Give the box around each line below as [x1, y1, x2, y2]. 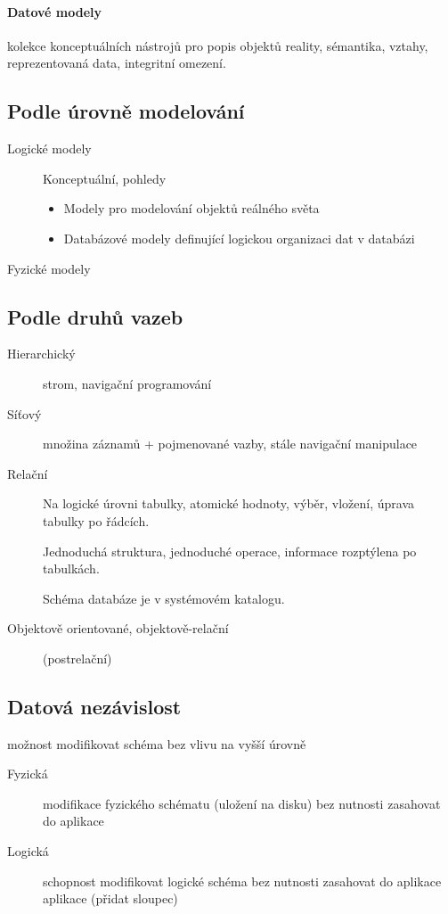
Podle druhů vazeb [7, 302, 183, 330]
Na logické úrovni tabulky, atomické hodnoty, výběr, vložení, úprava [43, 494, 415, 513]
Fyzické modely [7, 259, 91, 277]
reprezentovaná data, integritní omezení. [7, 54, 226, 72]
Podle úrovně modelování [7, 97, 245, 125]
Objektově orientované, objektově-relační [7, 619, 229, 638]
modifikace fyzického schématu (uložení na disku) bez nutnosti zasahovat [43, 794, 441, 812]
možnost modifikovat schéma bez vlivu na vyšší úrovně [7, 734, 306, 753]
